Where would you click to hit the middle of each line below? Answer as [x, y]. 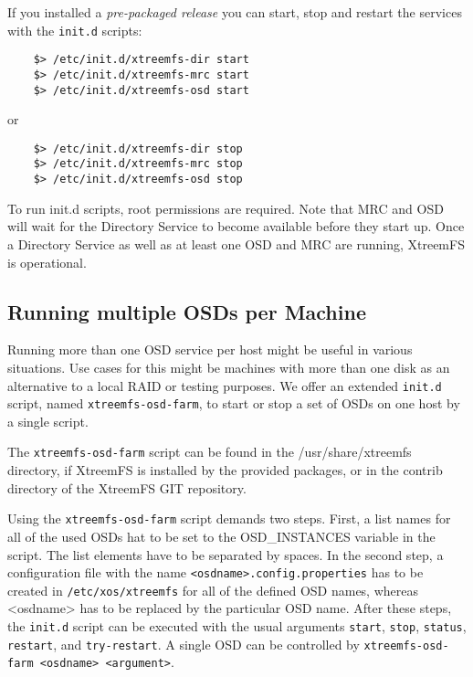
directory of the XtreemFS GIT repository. [127, 487]
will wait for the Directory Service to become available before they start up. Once [236, 226]
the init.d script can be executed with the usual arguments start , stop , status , [237, 626]
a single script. [48, 421]
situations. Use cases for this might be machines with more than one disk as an [229, 367]
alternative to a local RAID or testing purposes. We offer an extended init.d [225, 385]
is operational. [47, 262]
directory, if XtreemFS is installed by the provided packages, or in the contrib [225, 470]
